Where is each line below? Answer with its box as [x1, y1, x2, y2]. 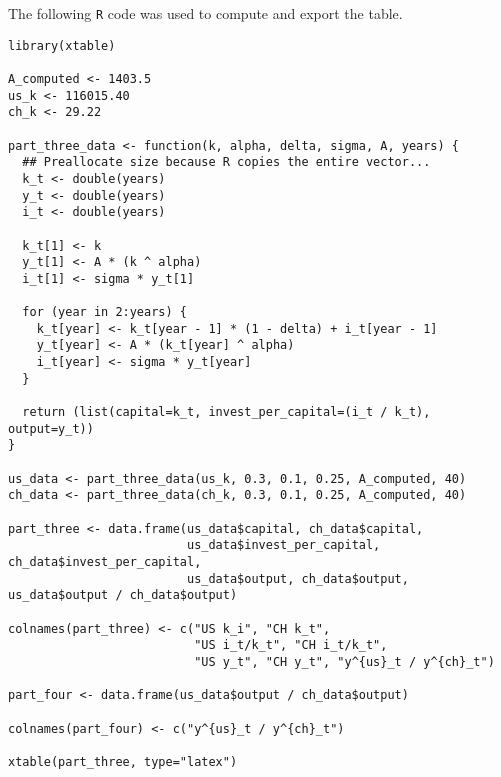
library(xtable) [8, 38, 116, 53]
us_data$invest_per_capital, [186, 538, 381, 553]
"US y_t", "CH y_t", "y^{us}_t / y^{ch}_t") [194, 654, 495, 669]
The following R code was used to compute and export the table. [8, 3, 403, 23]
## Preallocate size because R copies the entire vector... [22, 155, 431, 170]
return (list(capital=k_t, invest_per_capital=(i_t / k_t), [22, 405, 431, 420]
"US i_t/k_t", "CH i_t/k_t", [194, 638, 388, 653]
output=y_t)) [8, 421, 94, 436]
